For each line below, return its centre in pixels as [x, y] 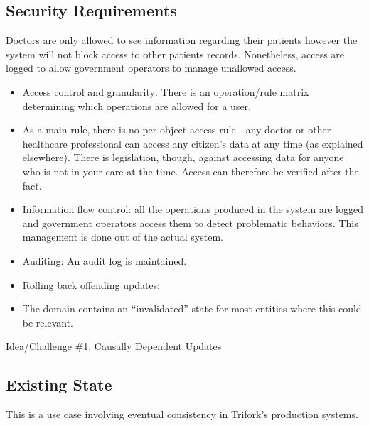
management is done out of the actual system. [123, 237]
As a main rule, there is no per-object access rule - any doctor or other [177, 130]
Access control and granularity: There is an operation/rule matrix [166, 91]
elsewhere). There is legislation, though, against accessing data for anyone [183, 157]
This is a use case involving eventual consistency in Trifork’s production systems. [182, 414]
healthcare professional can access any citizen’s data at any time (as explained [193, 143]
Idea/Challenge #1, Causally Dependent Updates [114, 346]
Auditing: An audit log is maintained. [105, 260]
